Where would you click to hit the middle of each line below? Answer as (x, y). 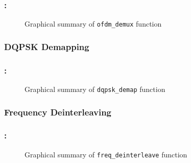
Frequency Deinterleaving (58, 112)
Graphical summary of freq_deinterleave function (106, 154)
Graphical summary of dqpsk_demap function (95, 89)
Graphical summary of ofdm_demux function (93, 24)
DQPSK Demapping (47, 46)
